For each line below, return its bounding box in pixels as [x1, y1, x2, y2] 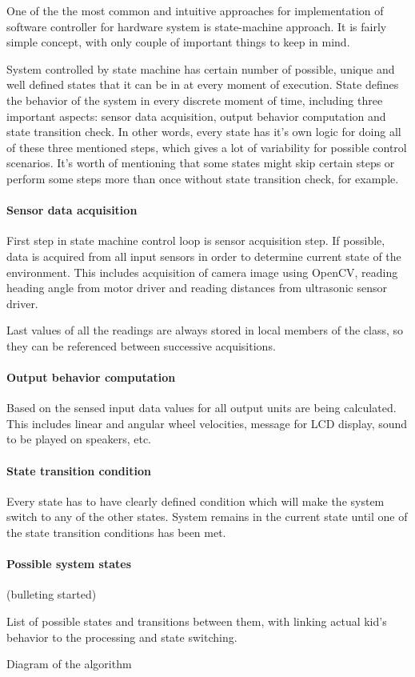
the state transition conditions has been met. [6, 524, 226, 541]
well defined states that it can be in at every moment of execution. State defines [6, 76, 399, 93]
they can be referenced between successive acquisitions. [6, 337, 276, 354]
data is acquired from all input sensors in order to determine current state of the [6, 247, 401, 264]
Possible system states [6, 555, 131, 572]
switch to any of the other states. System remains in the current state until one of [6, 508, 408, 525]
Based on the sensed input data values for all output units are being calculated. [6, 399, 397, 416]
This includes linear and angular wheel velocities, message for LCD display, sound [6, 415, 408, 431]
